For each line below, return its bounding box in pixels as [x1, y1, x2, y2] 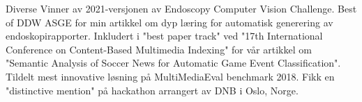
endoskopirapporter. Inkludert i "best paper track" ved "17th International [6, 28, 323, 43]
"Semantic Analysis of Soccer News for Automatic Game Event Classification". [6, 56, 341, 70]
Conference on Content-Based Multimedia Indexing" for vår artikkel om [6, 42, 312, 56]
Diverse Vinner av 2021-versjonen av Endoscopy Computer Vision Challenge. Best [6, 1, 357, 15]
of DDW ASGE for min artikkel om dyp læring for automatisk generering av [6, 15, 333, 29]
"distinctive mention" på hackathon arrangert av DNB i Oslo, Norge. [6, 83, 299, 97]
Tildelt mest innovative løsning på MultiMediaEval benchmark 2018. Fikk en [6, 69, 335, 83]
